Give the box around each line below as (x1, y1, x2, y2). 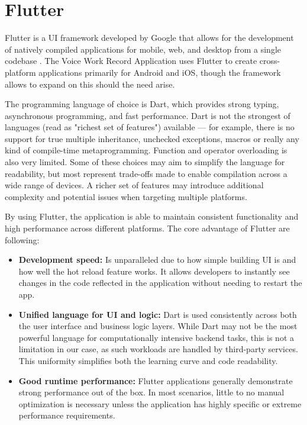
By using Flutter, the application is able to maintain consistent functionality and (5, 210, 299, 223)
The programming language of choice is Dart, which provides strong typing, (5, 98, 279, 110)
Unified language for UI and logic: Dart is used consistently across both (18, 308, 297, 320)
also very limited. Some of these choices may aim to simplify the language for (5, 156, 285, 168)
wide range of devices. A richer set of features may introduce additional (5, 179, 264, 191)
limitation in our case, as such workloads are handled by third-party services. (18, 343, 298, 355)
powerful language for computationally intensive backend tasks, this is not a (18, 331, 295, 343)
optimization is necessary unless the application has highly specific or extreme (18, 397, 302, 410)
